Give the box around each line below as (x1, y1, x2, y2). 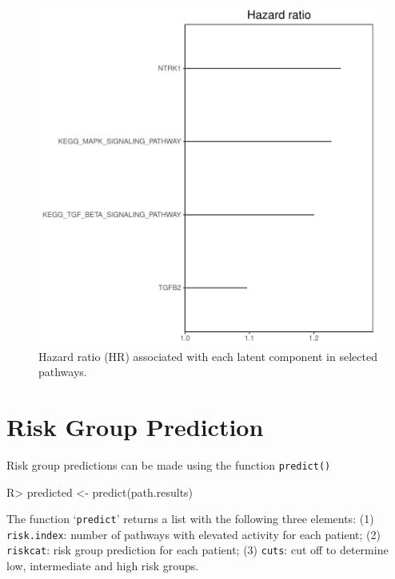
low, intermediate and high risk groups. (6, 557, 199, 574)
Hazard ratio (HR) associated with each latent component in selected (38, 347, 377, 364)
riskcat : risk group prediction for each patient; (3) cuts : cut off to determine (6, 541, 389, 558)
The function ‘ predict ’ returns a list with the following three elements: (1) (6, 510, 374, 527)
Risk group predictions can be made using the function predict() (6, 456, 331, 473)
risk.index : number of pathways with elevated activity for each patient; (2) (6, 525, 381, 542)
